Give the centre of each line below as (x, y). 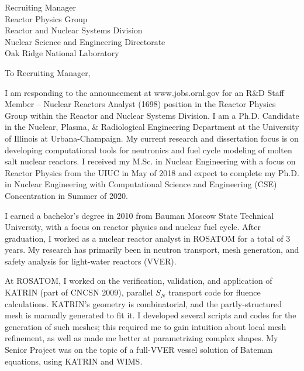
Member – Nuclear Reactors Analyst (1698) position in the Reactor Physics (140, 104)
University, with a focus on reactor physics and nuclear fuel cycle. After (133, 227)
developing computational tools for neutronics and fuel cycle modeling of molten (148, 150)
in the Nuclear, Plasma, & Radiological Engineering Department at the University (152, 127)
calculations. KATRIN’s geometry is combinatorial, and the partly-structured (143, 303)
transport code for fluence (215, 292)
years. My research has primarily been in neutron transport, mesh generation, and (152, 250)
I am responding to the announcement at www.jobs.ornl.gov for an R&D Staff (144, 92)
